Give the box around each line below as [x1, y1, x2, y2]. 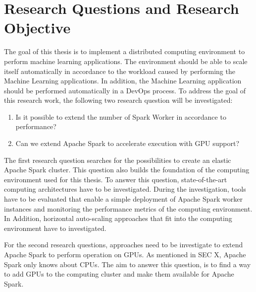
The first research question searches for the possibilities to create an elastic [4, 154, 231, 165]
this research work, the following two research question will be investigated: [4, 95, 233, 105]
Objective [4, 17, 71, 38]
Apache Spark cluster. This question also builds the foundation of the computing [4, 164, 250, 175]
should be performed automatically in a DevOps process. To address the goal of [4, 85, 246, 95]
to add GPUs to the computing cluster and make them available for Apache [4, 269, 234, 279]
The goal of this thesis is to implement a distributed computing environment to [4, 46, 245, 57]
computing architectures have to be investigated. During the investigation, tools [4, 184, 246, 194]
